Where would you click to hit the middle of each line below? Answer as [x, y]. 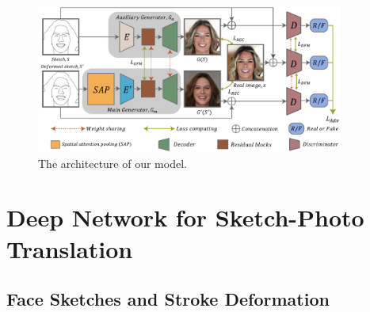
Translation [70, 248]
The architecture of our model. [113, 163]
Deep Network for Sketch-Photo [185, 217]
